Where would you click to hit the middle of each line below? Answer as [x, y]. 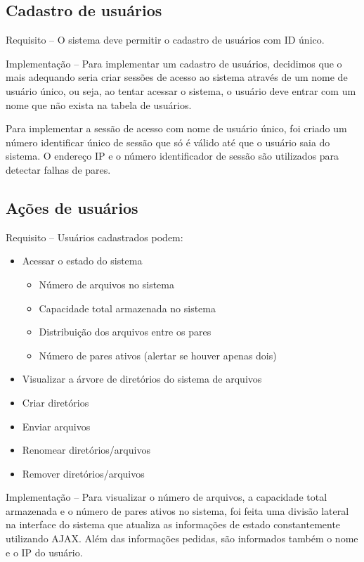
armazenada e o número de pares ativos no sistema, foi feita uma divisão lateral [177, 510]
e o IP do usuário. [44, 552]
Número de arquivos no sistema [106, 284]
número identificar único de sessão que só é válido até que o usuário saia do [168, 142]
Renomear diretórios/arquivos [86, 450]
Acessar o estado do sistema [82, 261]
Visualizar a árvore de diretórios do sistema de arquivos [142, 379]
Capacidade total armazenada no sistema [127, 308]
